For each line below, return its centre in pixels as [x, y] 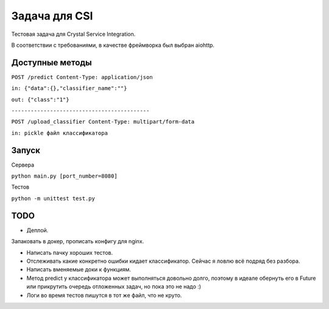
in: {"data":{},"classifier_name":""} [69, 89]
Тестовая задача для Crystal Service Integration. [73, 34]
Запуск [26, 150]
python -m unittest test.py [53, 198]
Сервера [23, 165]
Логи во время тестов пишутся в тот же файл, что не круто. [104, 295]
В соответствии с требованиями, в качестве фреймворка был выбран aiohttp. [113, 45]
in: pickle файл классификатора [59, 133]
